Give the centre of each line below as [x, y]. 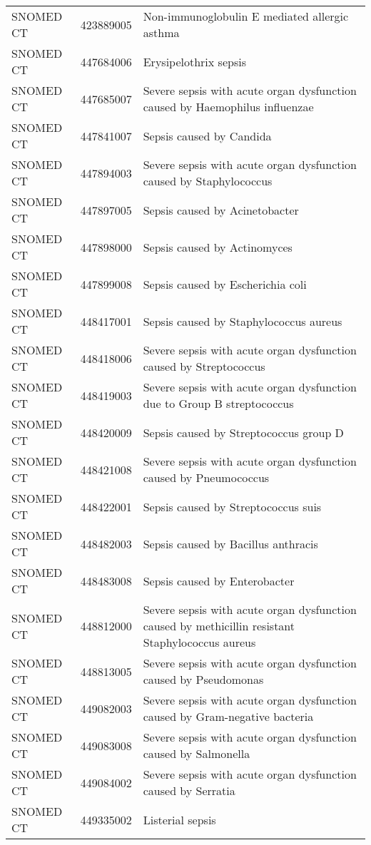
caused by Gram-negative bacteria [228, 716]
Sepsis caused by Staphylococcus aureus [243, 321]
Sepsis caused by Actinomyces [218, 247]
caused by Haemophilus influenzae [228, 107]
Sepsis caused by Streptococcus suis [232, 506]
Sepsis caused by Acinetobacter [221, 210]
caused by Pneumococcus [206, 477]
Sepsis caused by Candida [207, 135]
